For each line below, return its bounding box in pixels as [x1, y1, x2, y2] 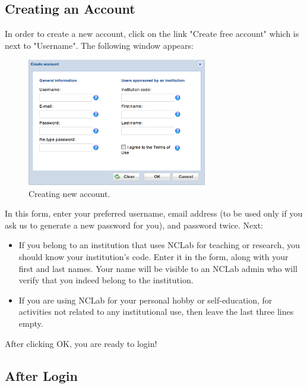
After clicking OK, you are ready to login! [5, 337, 157, 349]
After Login [5, 366, 78, 384]
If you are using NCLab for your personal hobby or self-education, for [18, 293, 273, 306]
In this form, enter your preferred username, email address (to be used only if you [5, 207, 303, 220]
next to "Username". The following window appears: [5, 39, 194, 51]
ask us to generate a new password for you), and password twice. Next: [5, 218, 263, 231]
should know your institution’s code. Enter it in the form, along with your [18, 251, 289, 263]
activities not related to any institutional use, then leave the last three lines [18, 305, 294, 318]
